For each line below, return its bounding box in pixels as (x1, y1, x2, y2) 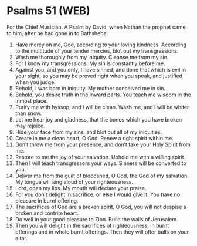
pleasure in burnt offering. (15, 197, 79, 204)
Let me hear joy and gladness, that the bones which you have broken (15, 116, 182, 123)
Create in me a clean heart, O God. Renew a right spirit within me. (15, 134, 174, 141)
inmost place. (15, 97, 49, 104)
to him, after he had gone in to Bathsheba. (6, 29, 108, 36)
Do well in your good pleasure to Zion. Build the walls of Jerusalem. (15, 215, 178, 223)
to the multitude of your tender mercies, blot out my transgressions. (15, 47, 179, 54)
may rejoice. (15, 122, 46, 129)
